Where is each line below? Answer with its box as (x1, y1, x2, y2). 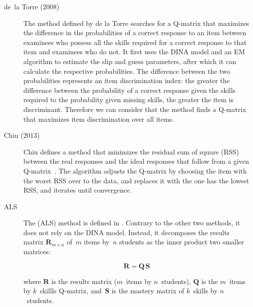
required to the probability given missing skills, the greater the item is (23, 94, 233, 105)
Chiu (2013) (4, 130, 40, 140)
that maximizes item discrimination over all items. (23, 113, 174, 124)
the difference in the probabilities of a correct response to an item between (23, 27, 247, 38)
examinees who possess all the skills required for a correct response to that (23, 37, 247, 47)
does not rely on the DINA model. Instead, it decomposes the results (23, 227, 230, 237)
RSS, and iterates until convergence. (23, 185, 132, 195)
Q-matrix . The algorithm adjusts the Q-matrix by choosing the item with (23, 165, 247, 175)
